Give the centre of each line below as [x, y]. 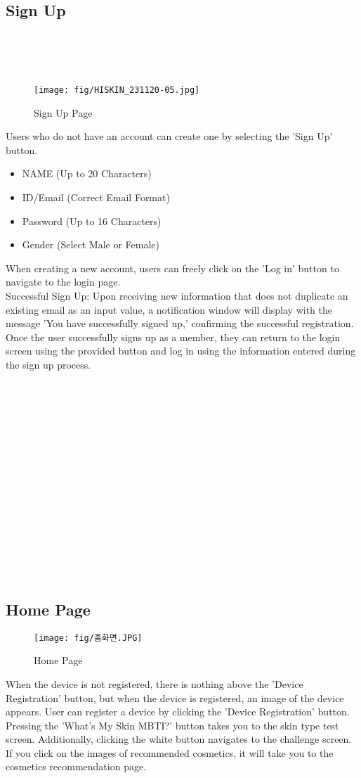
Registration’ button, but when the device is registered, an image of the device [175, 697]
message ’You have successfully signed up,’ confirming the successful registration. [180, 323]
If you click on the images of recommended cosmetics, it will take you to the [170, 752]
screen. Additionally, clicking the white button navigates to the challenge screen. [179, 739]
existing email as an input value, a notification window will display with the [169, 309]
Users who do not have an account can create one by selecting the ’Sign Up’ [169, 136]
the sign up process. [48, 364]
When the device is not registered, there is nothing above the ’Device [155, 683]
